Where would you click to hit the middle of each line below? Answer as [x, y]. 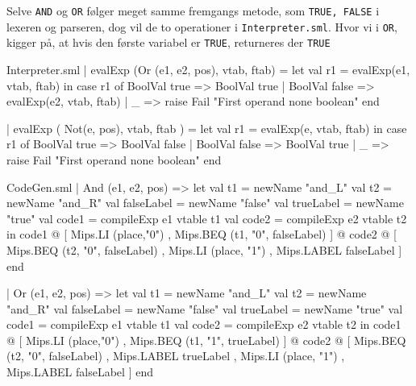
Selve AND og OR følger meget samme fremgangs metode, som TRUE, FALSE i [193, 10]
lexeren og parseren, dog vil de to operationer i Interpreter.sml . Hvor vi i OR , [202, 26]
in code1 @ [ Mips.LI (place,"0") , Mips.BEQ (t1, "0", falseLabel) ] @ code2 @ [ [202, 234]
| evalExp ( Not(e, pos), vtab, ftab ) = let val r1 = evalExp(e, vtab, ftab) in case [207, 128]
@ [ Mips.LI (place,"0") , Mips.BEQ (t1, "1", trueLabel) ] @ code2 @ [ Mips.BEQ [206, 340]
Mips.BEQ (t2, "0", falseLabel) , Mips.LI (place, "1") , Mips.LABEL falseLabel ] [204, 249]
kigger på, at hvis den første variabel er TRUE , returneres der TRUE [168, 42]
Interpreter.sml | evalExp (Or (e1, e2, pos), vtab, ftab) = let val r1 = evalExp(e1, [208, 69]
